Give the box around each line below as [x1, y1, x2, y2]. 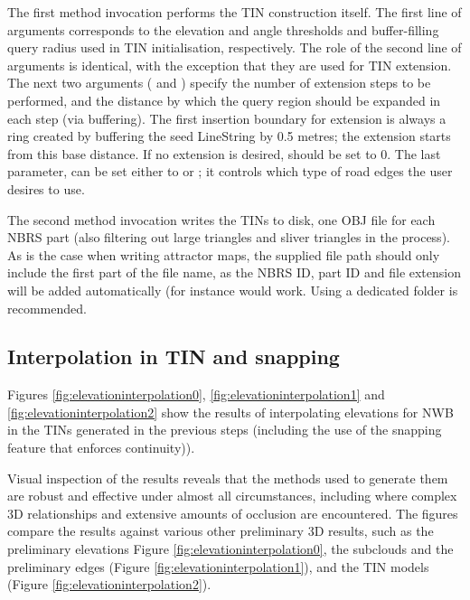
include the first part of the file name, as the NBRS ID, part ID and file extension [7, 263, 462, 282]
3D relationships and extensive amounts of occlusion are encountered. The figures [7, 503, 458, 522]
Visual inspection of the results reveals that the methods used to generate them [7, 468, 448, 487]
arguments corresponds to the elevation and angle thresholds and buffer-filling [7, 20, 439, 39]
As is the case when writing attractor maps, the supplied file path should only [7, 245, 440, 264]
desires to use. [7, 179, 85, 198]
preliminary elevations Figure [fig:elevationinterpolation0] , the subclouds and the [7, 539, 454, 558]
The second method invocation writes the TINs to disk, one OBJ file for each [7, 210, 436, 229]
